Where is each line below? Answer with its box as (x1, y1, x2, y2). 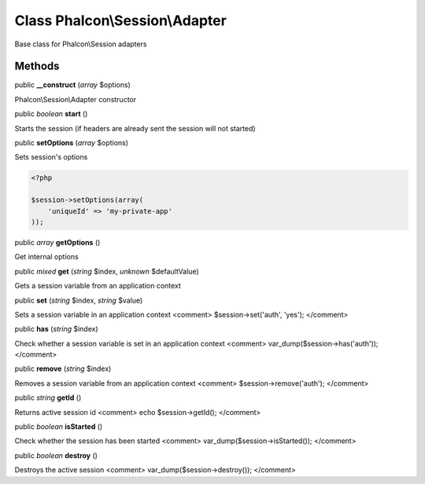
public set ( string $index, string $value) (14, 295, 143, 305)
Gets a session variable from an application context (14, 281, 181, 291)
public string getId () (14, 393, 82, 402)
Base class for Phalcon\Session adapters (14, 39, 147, 49)
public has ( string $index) (14, 324, 98, 334)
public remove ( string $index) (14, 364, 112, 373)
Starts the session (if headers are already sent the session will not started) (14, 123, 256, 133)
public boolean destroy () (14, 450, 98, 460)
